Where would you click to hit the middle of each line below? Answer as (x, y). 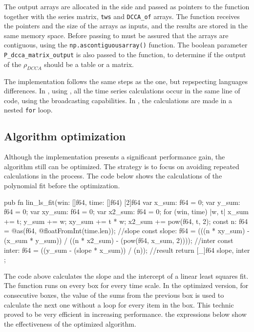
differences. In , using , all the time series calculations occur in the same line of (122, 91)
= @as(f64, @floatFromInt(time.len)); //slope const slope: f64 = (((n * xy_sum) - (127, 231)
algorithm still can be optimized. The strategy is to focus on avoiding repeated (122, 166)
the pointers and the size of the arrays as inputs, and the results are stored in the (126, 26)
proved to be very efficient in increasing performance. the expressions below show (125, 314)
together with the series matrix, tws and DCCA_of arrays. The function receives (122, 16)
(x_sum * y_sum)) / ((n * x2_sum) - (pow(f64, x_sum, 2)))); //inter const (119, 240)
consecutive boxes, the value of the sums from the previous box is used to (114, 295)
